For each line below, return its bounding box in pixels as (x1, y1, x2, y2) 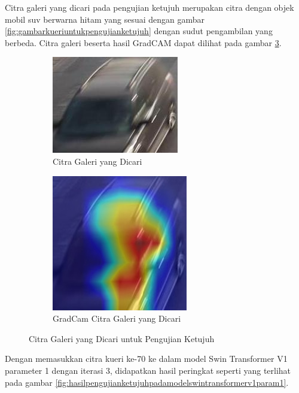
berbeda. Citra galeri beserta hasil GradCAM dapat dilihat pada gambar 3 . (5, 36, 282, 49)
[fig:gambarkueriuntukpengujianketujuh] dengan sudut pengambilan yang (5, 25, 273, 37)
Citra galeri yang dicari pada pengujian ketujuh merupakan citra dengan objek (5, 1, 294, 13)
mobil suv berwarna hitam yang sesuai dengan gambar (5, 13, 205, 25)
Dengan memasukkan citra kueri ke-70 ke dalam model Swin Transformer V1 (5, 352, 288, 365)
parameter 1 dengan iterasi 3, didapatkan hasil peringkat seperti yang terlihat (5, 364, 291, 376)
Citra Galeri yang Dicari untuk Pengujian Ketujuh (29, 332, 215, 344)
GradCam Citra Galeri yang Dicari (53, 312, 181, 325)
